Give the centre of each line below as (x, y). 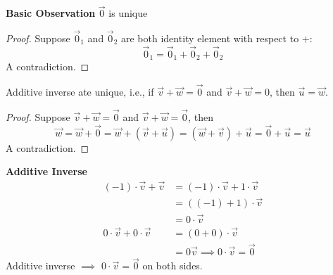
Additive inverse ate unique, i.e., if (80, 92)
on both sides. (172, 266)
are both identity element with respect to (210, 38)
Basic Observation (51, 13)
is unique (128, 13)
